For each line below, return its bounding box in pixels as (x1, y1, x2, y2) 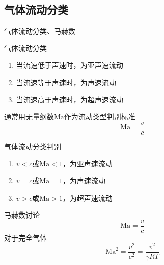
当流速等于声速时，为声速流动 (16, 76, 116, 87)
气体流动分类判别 (4, 141, 61, 151)
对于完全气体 (4, 232, 47, 243)
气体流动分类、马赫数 (4, 25, 75, 36)
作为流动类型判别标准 (64, 111, 135, 122)
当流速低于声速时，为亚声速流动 (16, 60, 123, 70)
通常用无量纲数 (4, 111, 54, 122)
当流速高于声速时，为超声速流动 (16, 94, 123, 104)
